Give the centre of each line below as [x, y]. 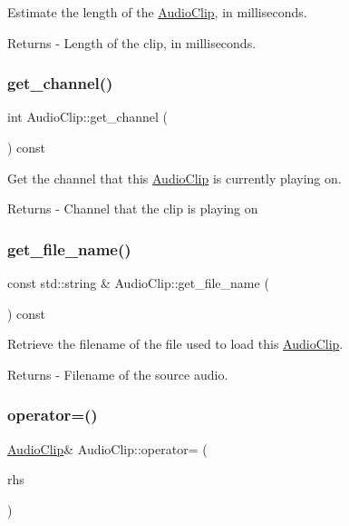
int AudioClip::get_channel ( [87, 117]
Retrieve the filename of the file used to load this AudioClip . [175, 344]
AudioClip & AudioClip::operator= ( [107, 448]
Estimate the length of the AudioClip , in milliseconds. [157, 12]
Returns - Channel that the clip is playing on [133, 208]
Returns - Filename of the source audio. [118, 374]
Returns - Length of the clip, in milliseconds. [132, 42]
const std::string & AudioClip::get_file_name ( [138, 283]
